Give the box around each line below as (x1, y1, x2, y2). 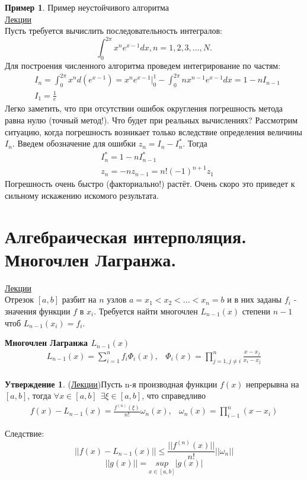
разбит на (62, 293, 97, 306)
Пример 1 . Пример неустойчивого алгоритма (5, 1, 170, 13)
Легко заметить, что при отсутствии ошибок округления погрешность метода (5, 102, 283, 115)
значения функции (5, 304, 71, 317)
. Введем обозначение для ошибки (12, 137, 136, 150)
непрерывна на (246, 377, 299, 390)
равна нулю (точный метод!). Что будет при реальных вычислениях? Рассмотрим (5, 113, 298, 126)
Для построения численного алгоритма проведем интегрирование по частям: (5, 59, 281, 72)
